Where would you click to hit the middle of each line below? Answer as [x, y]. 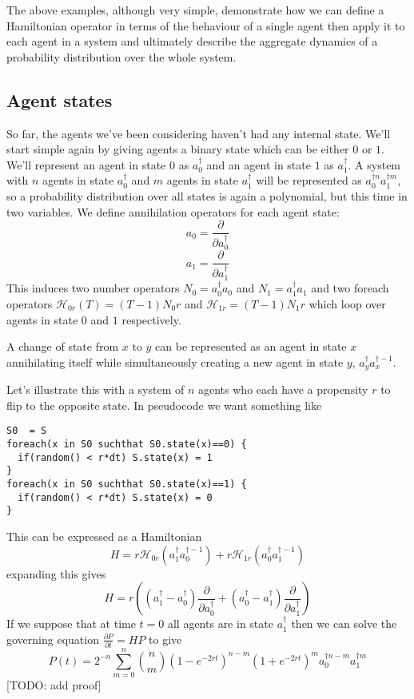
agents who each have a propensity [283, 389]
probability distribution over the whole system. [121, 56]
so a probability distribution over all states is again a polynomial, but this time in [207, 195]
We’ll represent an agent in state [86, 164]
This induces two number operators [93, 288]
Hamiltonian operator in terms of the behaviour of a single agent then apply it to [206, 25]
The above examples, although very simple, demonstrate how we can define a [195, 10]
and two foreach [350, 288]
